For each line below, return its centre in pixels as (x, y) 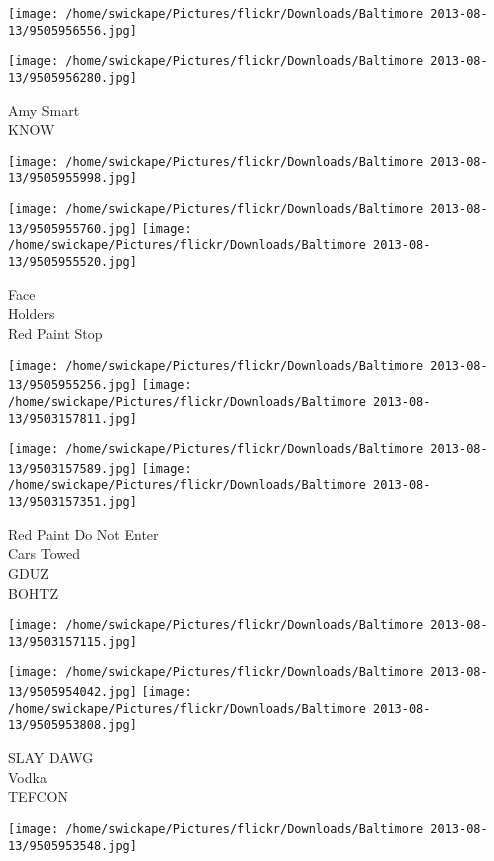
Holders (31, 313)
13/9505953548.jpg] (72, 845)
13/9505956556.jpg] (72, 30)
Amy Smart (44, 109)
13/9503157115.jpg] (72, 641)
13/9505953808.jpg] (72, 725)
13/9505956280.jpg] (72, 77)
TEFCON (38, 796)
